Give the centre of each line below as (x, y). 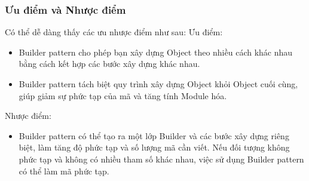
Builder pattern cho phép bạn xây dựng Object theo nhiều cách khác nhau (156, 52)
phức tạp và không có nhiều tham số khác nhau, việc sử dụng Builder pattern (161, 159)
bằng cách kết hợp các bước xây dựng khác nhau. (109, 64)
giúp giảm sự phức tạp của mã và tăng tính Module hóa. (123, 95)
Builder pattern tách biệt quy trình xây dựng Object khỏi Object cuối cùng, (158, 84)
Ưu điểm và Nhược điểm (65, 9)
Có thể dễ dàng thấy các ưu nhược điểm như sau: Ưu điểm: (114, 32)
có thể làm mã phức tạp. (64, 171)
